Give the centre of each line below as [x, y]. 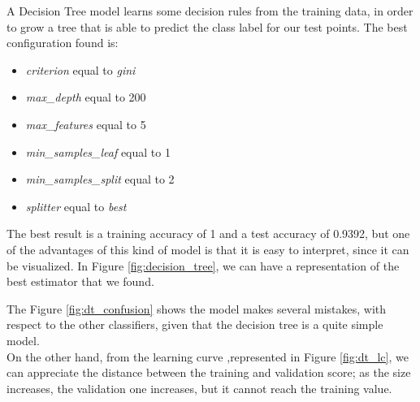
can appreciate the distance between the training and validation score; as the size [209, 372]
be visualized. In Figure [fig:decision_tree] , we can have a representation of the [203, 265]
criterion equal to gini [80, 69]
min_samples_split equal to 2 [100, 179]
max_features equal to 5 [86, 124]
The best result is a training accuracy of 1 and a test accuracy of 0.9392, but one [208, 233]
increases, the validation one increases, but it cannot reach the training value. [199, 388]
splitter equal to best [76, 206]
